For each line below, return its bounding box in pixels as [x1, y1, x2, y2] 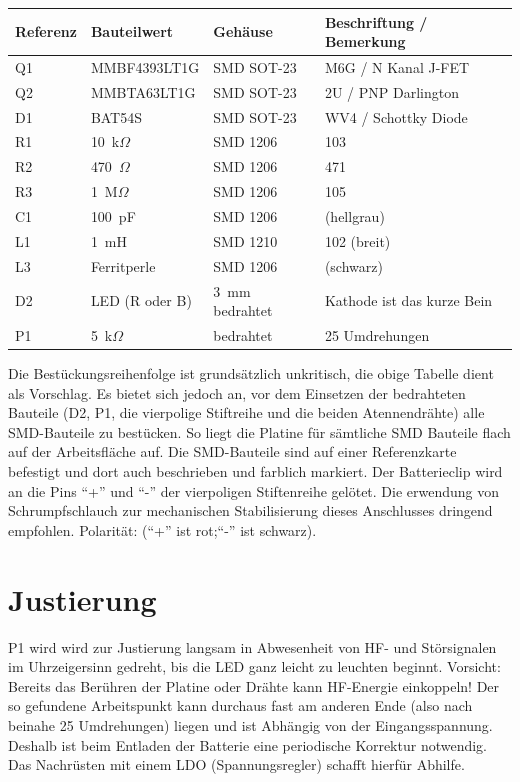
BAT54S [90, 106, 143, 127]
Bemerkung [324, 31, 406, 52]
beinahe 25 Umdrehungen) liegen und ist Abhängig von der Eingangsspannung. [8, 714, 493, 735]
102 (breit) [324, 230, 391, 251]
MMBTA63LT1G [90, 81, 196, 102]
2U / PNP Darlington [324, 81, 459, 102]
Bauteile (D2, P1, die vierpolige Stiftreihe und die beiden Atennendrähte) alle [8, 402, 485, 423]
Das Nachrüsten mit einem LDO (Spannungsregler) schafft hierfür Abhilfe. [8, 754, 465, 775]
